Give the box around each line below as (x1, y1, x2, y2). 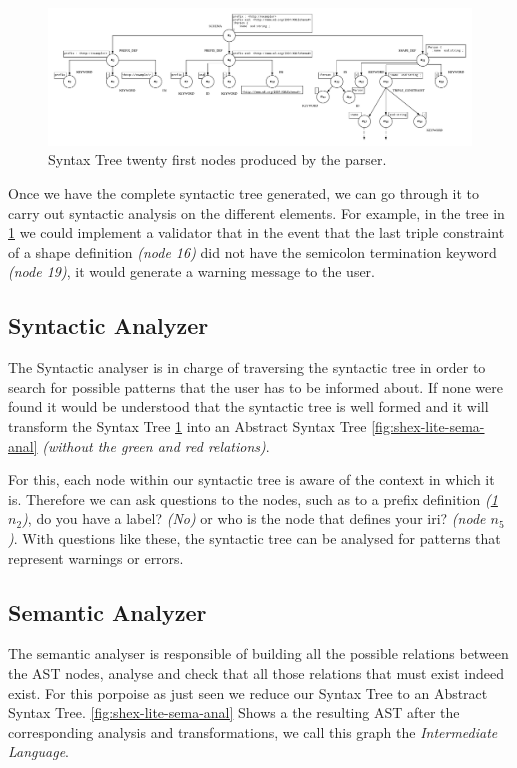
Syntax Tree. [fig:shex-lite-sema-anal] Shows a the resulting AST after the (8, 702, 460, 723)
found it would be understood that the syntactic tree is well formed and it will (8, 396, 489, 417)
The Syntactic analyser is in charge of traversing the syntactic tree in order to (8, 357, 486, 378)
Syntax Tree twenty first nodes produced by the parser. (48, 149, 387, 170)
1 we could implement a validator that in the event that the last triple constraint (8, 222, 505, 243)
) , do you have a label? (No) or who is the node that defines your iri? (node (22, 508, 486, 529)
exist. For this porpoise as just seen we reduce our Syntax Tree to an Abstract (8, 682, 488, 703)
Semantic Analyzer (8, 596, 207, 627)
